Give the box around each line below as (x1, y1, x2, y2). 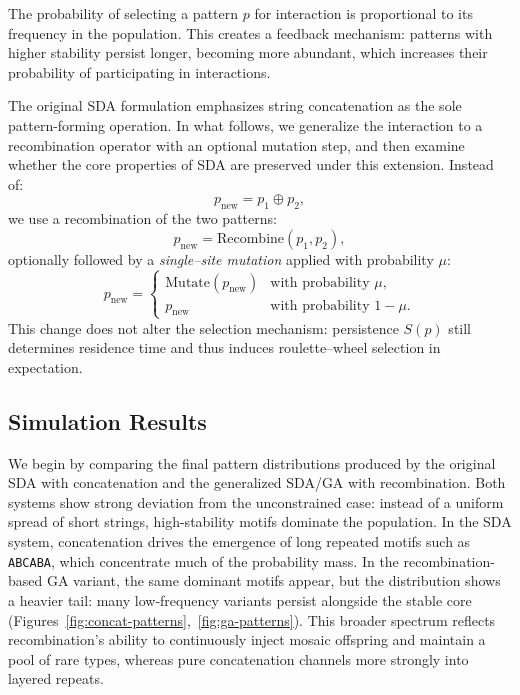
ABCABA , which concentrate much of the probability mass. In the (8, 550, 399, 571)
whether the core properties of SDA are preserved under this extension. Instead (8, 154, 494, 175)
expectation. (8, 356, 83, 377)
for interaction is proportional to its (254, 3, 473, 23)
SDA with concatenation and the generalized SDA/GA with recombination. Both (8, 472, 506, 493)
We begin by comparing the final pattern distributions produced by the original (8, 452, 496, 473)
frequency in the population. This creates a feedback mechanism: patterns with (8, 22, 493, 43)
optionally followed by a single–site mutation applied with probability (8, 248, 434, 269)
